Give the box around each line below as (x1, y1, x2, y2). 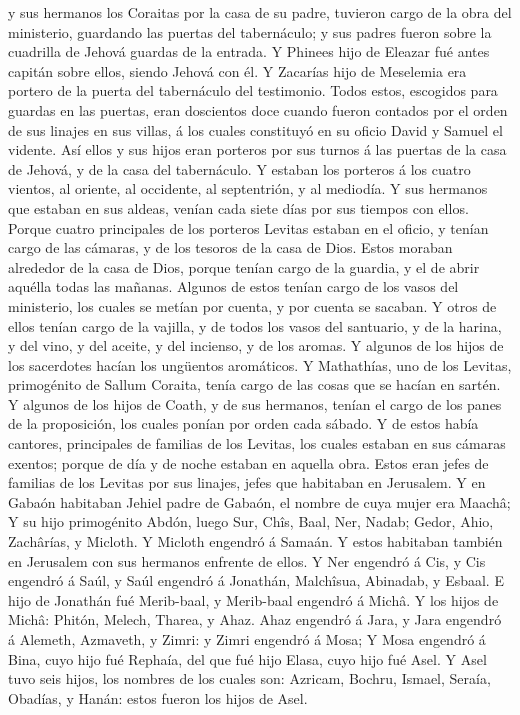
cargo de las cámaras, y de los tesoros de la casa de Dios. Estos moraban (8, 237, 453, 258)
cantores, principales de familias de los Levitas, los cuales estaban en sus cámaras (8, 433, 506, 454)
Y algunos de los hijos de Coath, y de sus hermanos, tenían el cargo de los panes (8, 393, 502, 414)
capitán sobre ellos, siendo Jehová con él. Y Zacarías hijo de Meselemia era (8, 60, 467, 81)
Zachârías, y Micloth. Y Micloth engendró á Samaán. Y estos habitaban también (8, 531, 503, 552)
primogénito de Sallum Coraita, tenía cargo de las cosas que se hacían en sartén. (8, 374, 501, 395)
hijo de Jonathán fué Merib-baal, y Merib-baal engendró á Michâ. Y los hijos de (8, 589, 499, 610)
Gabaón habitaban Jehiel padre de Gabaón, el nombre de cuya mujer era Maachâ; (8, 491, 511, 512)
